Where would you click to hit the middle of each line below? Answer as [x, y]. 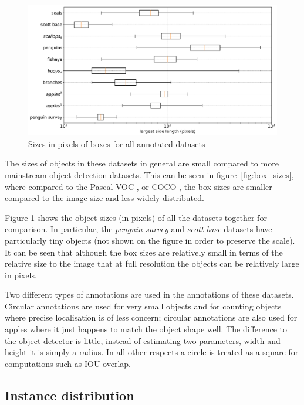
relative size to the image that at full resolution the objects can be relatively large [152, 263]
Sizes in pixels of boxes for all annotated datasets [117, 143]
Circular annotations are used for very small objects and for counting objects [143, 306]
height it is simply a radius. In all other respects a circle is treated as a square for [152, 352]
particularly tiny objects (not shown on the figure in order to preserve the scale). [150, 240]
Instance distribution [70, 395]
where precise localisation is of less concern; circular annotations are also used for [151, 317]
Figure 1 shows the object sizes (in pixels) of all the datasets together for [136, 217]
